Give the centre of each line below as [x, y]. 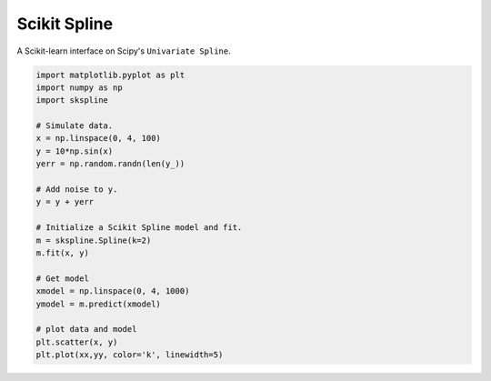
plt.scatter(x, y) [77, 342]
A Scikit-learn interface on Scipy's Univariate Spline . [124, 51]
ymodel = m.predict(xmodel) [98, 304]
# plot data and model [86, 329]
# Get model [63, 278]
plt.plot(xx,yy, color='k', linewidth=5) [130, 355]
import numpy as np [79, 87]
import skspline [72, 100]
